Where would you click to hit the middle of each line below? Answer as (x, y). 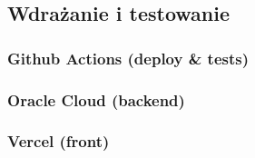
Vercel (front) (59, 141)
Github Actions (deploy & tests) (128, 58)
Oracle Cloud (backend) (96, 99)
